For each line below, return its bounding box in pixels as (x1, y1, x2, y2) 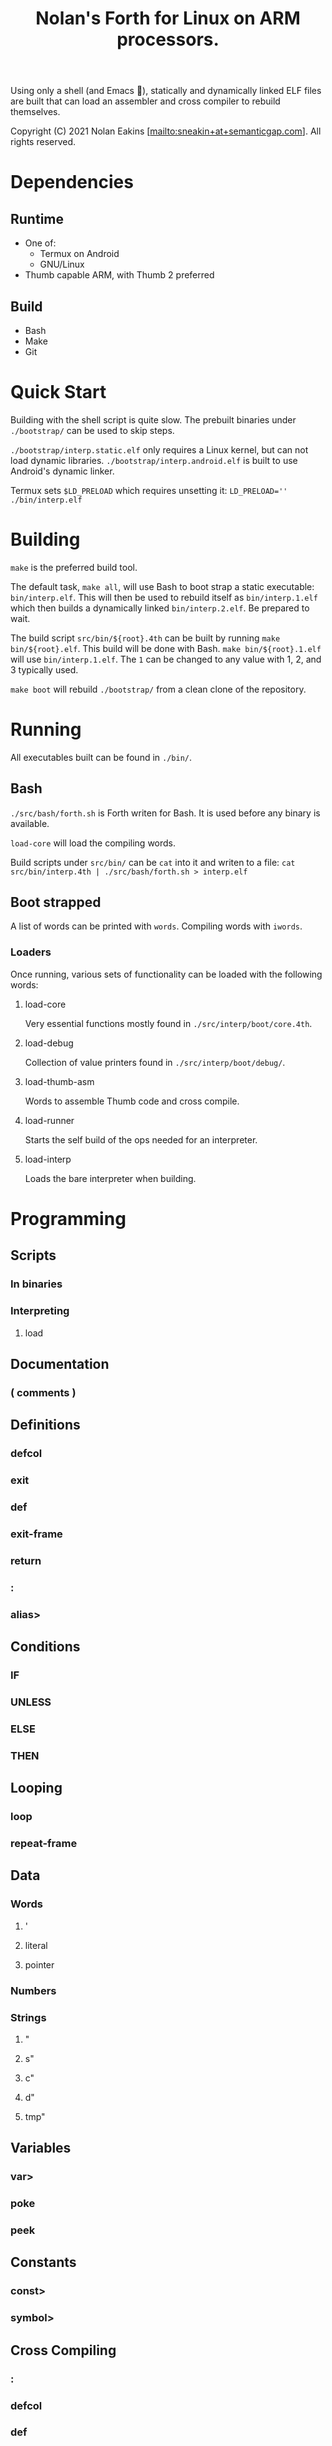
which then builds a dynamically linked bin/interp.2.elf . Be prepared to (10, 602, 310, 614)
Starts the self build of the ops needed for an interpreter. (24, 1133, 258, 1146)
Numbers (10, 1983, 57, 1997)
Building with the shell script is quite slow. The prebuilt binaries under (10, 413, 297, 426)
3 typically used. (10, 663, 79, 676)
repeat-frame (10, 1837, 78, 1850)
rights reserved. (10, 136, 77, 148)
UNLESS (10, 1695, 52, 1709)
